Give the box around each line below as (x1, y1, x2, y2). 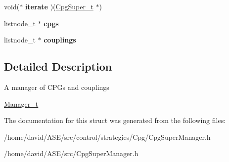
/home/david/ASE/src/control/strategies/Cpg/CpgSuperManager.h (4, 131, 211, 142)
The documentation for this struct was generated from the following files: (4, 115, 226, 125)
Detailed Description (4, 59, 112, 74)
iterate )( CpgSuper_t (25, 1, 93, 11)
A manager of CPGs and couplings (4, 81, 109, 92)
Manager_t (4, 98, 39, 109)
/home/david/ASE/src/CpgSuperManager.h (4, 148, 138, 159)
